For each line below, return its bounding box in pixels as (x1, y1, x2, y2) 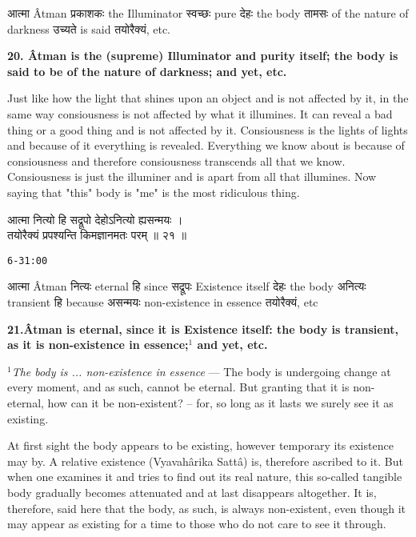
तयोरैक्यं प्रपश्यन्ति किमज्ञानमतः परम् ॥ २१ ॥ (7, 226, 186, 243)
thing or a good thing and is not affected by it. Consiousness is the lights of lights (7, 121, 408, 138)
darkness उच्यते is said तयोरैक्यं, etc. (7, 20, 170, 37)
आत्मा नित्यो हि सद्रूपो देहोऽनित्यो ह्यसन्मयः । (7, 210, 183, 227)
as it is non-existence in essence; (7, 336, 189, 353)
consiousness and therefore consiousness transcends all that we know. (7, 152, 346, 169)
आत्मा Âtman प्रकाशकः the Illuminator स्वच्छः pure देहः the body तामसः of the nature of (7, 5, 409, 21)
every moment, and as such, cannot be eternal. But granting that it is (7, 379, 350, 395)
